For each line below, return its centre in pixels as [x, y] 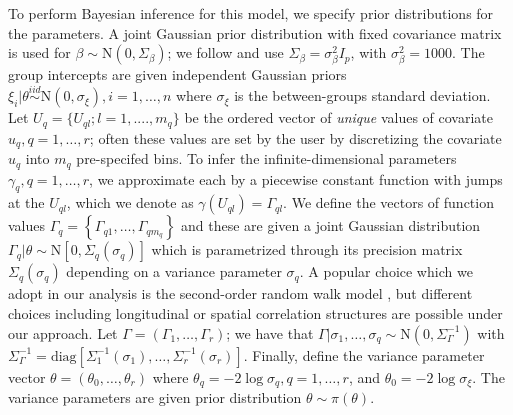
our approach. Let [63, 332]
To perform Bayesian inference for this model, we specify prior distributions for [251, 13]
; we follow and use [225, 52]
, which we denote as [130, 202]
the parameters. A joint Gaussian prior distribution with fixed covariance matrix [255, 32]
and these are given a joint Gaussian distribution [330, 225]
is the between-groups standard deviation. [362, 95]
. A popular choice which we [386, 271]
